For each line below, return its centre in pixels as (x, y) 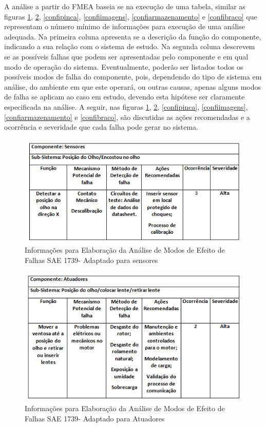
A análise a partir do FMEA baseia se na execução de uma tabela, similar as (125, 6)
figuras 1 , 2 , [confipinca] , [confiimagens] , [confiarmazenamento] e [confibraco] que (131, 16)
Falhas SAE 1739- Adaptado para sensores (91, 260)
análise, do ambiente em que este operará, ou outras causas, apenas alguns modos (133, 86)
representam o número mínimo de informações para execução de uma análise (125, 26)
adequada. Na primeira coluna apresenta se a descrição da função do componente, (133, 36)
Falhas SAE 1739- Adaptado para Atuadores (95, 418)
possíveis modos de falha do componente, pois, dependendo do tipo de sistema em (133, 77)
